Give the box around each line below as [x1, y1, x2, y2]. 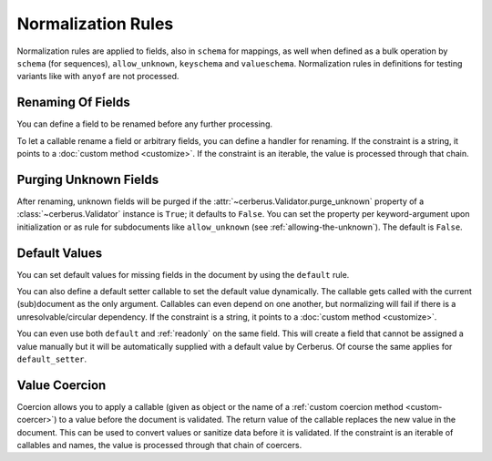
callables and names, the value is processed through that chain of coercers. [16, 440, 302, 451]
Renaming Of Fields [16, 95, 131, 110]
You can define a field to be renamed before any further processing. [16, 118, 273, 129]
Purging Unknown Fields [16, 171, 159, 187]
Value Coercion [16, 377, 107, 393]
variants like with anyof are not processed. [16, 71, 179, 82]
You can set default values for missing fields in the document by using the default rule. [16, 269, 350, 280]
